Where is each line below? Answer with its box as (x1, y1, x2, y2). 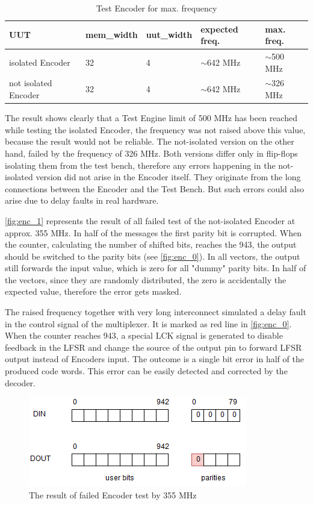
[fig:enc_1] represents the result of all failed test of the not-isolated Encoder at (5, 214, 296, 227)
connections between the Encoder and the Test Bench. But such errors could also (5, 182, 304, 195)
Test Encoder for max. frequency (96, 2, 217, 14)
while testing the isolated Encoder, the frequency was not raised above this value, (5, 123, 306, 136)
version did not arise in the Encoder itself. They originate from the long (36, 171, 301, 183)
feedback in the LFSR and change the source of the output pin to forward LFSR (5, 340, 302, 353)
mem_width (85, 28, 138, 41)
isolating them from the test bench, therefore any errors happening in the (5, 158, 276, 171)
